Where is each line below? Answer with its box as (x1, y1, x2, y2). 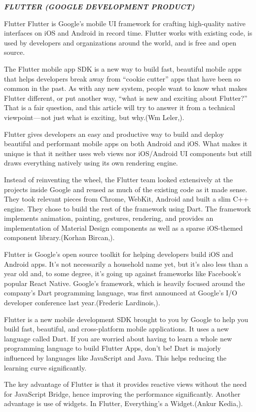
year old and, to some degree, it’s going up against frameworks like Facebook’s (4, 268, 241, 279)
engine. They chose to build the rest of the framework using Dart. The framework (4, 203, 251, 213)
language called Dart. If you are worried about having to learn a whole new (4, 333, 232, 343)
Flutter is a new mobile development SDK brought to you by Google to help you (4, 314, 248, 324)
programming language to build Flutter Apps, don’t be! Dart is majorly (4, 343, 221, 353)
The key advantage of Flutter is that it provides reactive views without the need (4, 379, 247, 389)
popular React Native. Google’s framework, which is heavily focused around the (4, 278, 245, 288)
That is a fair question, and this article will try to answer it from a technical (4, 102, 235, 113)
